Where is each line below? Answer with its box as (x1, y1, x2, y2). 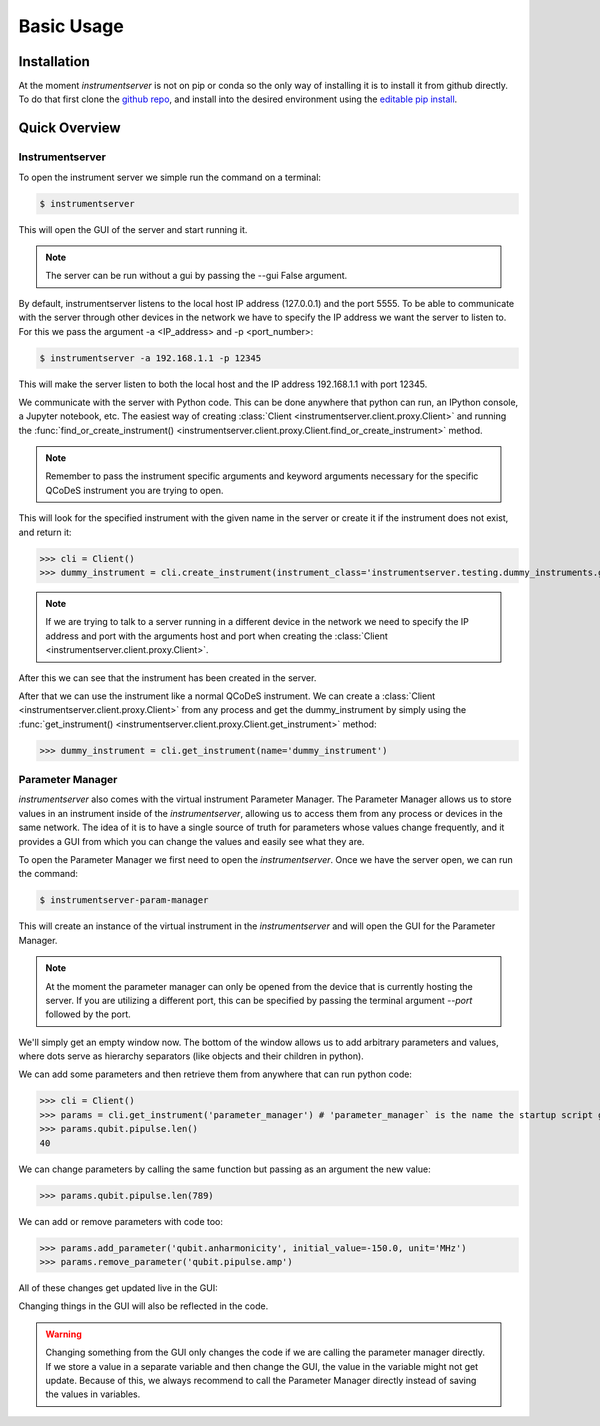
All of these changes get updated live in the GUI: (18, 1281, 219, 1294)
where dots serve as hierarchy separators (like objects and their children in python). (18, 1050, 364, 1062)
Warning (45, 1328, 82, 1340)
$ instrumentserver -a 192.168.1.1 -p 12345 (39, 352, 262, 364)
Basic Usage (18, 15, 124, 37)
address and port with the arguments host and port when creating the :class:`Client (45, 630, 389, 642)
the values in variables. (45, 1388, 141, 1400)
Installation (18, 53, 90, 70)
